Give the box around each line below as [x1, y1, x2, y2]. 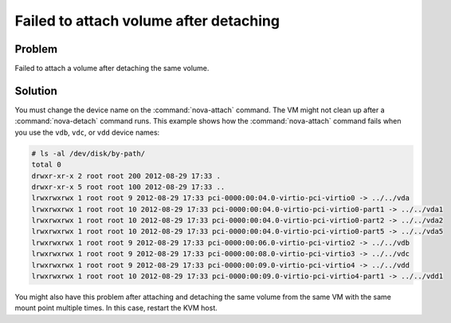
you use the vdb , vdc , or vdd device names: [14, 128, 160, 137]
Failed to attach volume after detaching [14, 12, 280, 30]
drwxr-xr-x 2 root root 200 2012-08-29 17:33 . [31, 171, 221, 180]
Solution [14, 84, 57, 97]
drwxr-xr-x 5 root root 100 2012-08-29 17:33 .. [31, 182, 225, 191]
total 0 [31, 160, 61, 169]
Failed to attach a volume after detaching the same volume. [14, 64, 210, 73]
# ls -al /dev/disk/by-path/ [31, 148, 146, 158]
